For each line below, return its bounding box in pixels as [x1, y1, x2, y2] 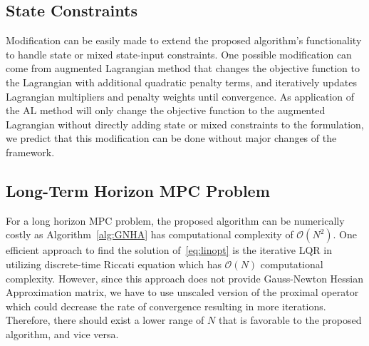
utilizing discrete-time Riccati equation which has [6, 256, 222, 271]
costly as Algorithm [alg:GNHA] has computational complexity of [6, 227, 293, 242]
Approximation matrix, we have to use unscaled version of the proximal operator [6, 285, 359, 300]
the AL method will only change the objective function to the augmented [6, 103, 326, 118]
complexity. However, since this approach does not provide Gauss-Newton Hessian [6, 270, 363, 285]
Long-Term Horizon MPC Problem [6, 179, 270, 201]
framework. [6, 144, 55, 159]
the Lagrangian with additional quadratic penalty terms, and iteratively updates [6, 74, 357, 89]
